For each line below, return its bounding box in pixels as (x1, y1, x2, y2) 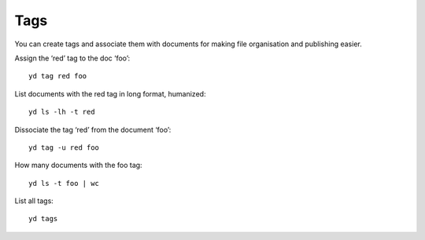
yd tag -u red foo (28, 143, 100, 152)
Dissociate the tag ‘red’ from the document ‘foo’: (14, 125, 172, 134)
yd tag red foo (28, 71, 87, 81)
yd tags (28, 214, 58, 224)
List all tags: (14, 196, 54, 205)
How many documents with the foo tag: (14, 161, 142, 170)
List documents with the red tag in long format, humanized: (14, 89, 206, 98)
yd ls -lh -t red (28, 107, 95, 117)
